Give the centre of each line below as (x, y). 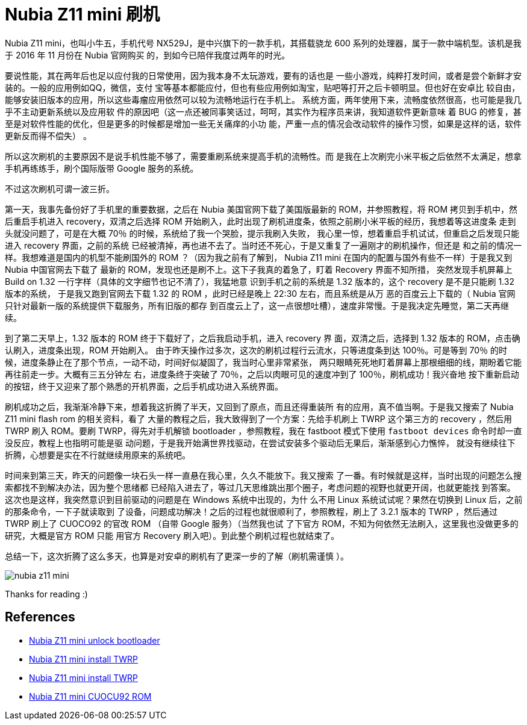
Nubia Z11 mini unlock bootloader (95, 640)
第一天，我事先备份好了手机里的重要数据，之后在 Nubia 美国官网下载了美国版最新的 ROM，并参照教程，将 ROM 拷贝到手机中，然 (261, 209)
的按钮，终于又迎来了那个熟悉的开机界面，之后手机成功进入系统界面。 (144, 386)
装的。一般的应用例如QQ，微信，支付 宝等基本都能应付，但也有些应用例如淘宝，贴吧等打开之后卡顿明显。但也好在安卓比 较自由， (263, 87)
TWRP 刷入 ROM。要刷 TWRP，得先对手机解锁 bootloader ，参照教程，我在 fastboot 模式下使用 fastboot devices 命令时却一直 (263, 431)
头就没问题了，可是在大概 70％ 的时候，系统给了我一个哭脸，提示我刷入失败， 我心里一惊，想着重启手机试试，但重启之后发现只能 (262, 233)
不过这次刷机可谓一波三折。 (60, 188)
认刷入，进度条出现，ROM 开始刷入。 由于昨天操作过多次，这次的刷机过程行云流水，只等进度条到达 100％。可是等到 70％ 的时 (256, 350)
